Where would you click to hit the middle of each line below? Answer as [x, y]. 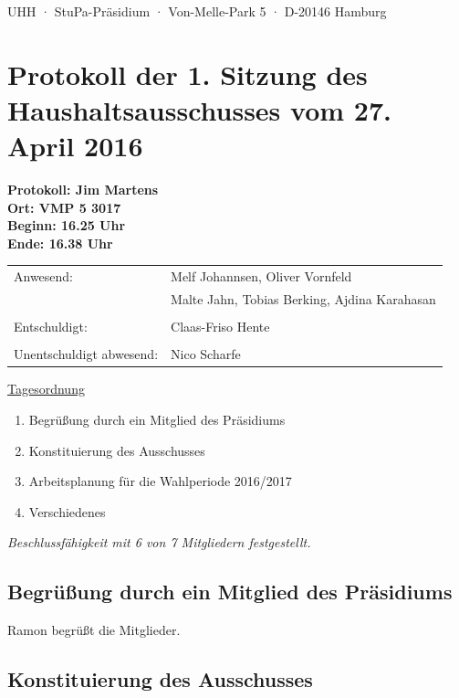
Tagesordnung [46, 389]
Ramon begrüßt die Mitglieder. [94, 630]
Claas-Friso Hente [220, 327]
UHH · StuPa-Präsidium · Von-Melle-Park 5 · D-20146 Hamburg [197, 11]
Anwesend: [44, 276]
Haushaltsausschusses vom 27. [199, 109]
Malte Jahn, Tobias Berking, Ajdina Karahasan [303, 299]
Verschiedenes [67, 511]
